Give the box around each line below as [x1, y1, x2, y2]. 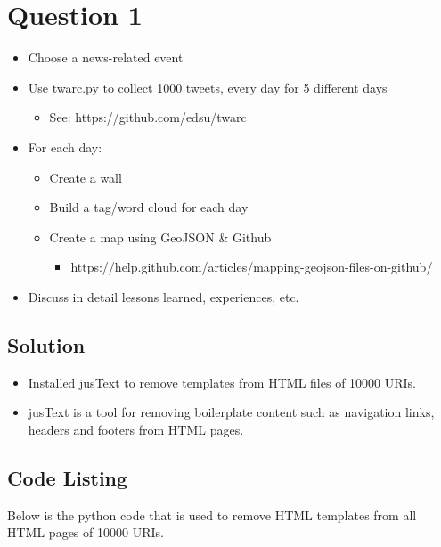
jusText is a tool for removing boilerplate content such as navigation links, [28, 403, 435, 421]
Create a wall [49, 167, 122, 186]
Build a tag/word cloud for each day [49, 198, 249, 216]
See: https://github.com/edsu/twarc [49, 108, 247, 127]
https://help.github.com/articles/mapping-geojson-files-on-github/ [70, 257, 433, 276]
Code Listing [7, 463, 128, 491]
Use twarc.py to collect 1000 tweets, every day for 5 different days [28, 78, 388, 96]
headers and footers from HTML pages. [28, 420, 244, 438]
